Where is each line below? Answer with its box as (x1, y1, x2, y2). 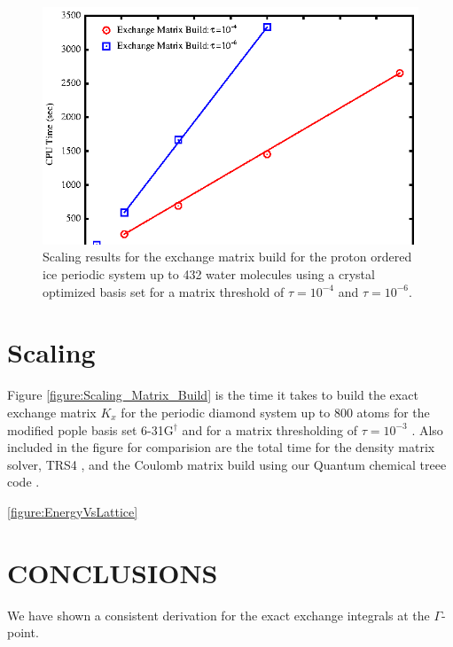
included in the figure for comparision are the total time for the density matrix (7, 438, 435, 456)
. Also (411, 420, 443, 439)
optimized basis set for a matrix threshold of (43, 282, 285, 300)
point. (7, 623, 39, 642)
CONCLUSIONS (7, 554, 218, 590)
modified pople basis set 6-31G (7, 420, 174, 439)
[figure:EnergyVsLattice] (7, 502, 138, 520)
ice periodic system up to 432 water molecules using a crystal (43, 265, 375, 284)
